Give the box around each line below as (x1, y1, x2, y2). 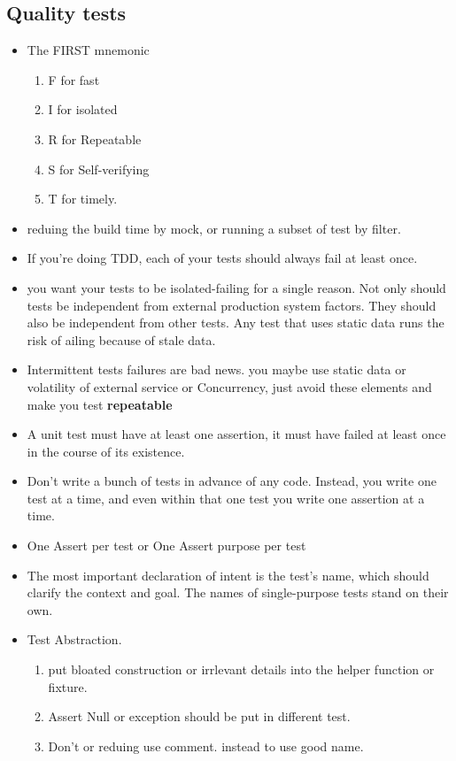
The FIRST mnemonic (27, 41, 150, 59)
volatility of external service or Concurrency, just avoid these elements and (27, 377, 432, 396)
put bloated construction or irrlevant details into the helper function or (48, 660, 435, 679)
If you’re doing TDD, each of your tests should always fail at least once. (27, 249, 418, 267)
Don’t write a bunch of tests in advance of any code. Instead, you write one (27, 472, 437, 490)
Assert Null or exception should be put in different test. (48, 707, 351, 726)
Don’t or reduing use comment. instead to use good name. (48, 736, 364, 755)
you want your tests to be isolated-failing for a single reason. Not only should (27, 278, 446, 296)
